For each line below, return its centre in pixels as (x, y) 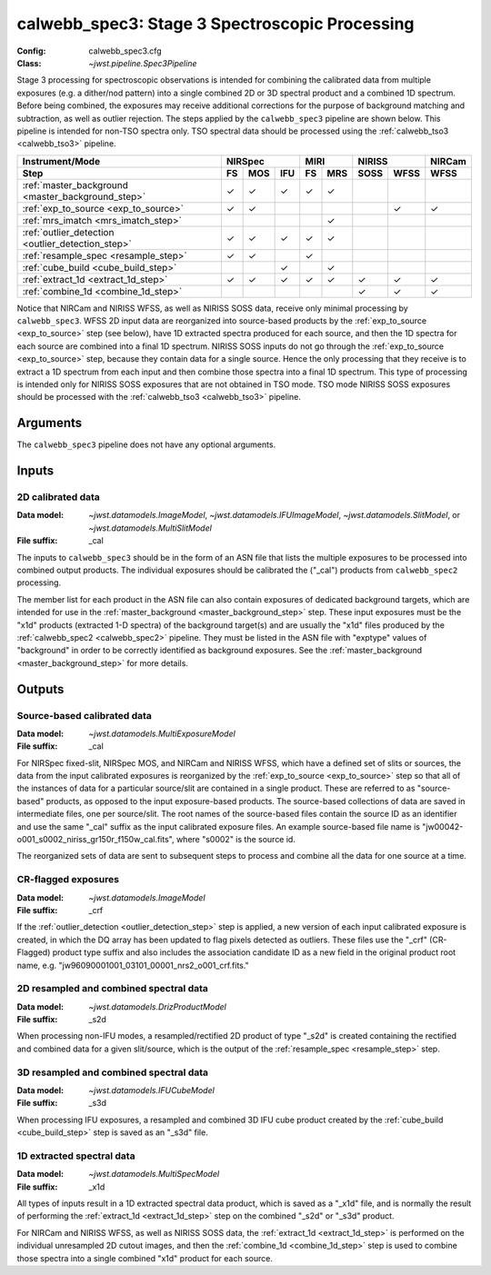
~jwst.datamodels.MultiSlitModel (150, 528)
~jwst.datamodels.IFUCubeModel (152, 1090)
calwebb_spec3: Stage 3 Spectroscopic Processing (215, 24)
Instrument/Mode (61, 161)
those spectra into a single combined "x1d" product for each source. (145, 1258)
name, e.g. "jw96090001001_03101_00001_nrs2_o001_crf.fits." (133, 965)
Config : (31, 51)
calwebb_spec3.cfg (125, 51)
